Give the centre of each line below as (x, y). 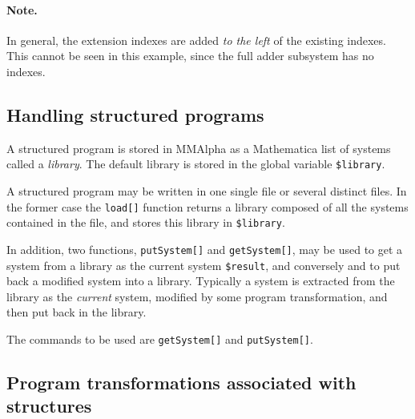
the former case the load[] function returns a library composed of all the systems (207, 206)
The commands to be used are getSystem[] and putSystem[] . (160, 339)
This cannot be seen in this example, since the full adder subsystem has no (190, 56)
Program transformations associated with (181, 383)
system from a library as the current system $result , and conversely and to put (203, 265)
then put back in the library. (77, 312)
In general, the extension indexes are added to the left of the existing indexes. (196, 40)
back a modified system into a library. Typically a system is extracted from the (201, 281)
